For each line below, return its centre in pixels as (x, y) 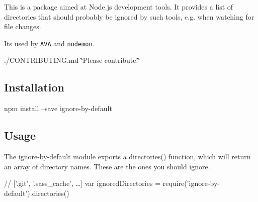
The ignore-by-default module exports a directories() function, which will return (127, 157)
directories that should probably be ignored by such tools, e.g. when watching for (129, 16)
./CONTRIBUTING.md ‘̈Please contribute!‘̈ (72, 60)
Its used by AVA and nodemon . (49, 43)
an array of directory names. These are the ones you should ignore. (107, 166)
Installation (34, 87)
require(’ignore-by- (191, 183)
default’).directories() (37, 193)
